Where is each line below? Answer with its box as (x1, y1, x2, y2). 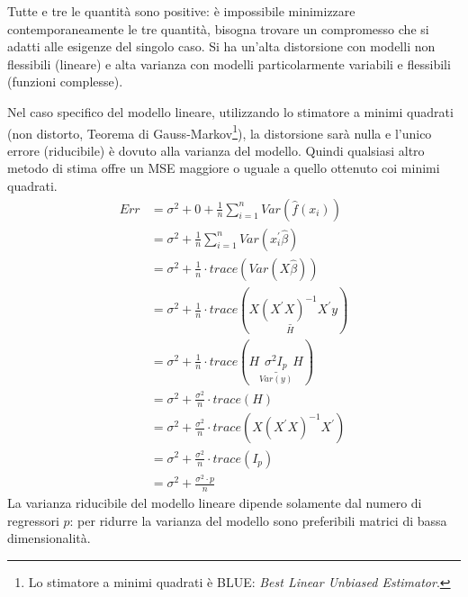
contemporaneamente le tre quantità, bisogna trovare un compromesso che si (7, 19, 429, 38)
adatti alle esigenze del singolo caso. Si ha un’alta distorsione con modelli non (7, 37, 436, 56)
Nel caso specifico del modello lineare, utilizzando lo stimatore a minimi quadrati (7, 102, 454, 121)
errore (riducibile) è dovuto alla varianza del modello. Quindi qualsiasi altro (7, 140, 425, 159)
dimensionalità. (7, 529, 91, 547)
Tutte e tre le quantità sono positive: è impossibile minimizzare (7, 2, 355, 20)
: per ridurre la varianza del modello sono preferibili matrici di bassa (69, 511, 447, 529)
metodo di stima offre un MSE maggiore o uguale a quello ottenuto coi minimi (7, 158, 440, 177)
